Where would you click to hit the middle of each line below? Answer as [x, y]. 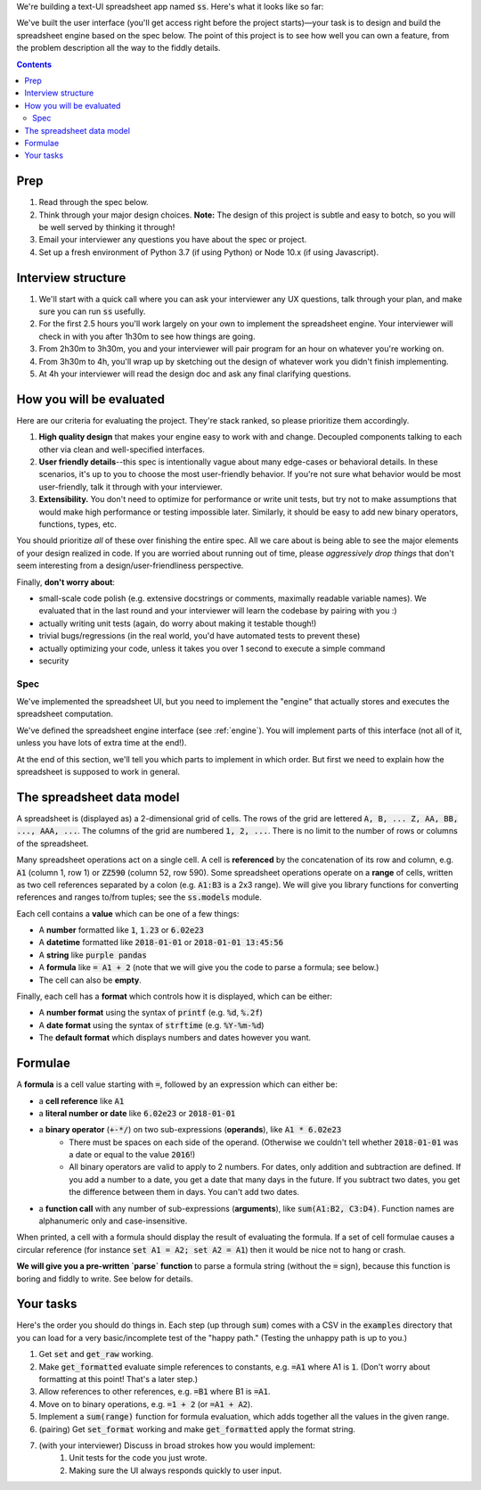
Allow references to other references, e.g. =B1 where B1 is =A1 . [155, 1392]
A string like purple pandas [93, 955]
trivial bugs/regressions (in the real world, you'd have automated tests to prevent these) [200, 636]
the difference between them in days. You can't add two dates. [184, 1192]
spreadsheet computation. [65, 714]
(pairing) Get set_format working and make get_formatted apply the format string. [197, 1429]
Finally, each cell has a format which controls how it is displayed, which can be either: [175, 996]
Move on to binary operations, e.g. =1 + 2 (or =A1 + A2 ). [146, 1404]
